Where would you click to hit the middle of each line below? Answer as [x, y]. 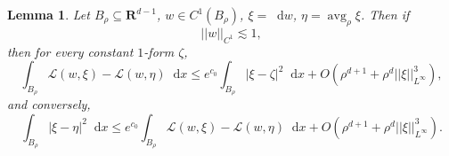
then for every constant [70, 51]
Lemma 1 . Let [49, 14]
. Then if [385, 14]
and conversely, [49, 104]
